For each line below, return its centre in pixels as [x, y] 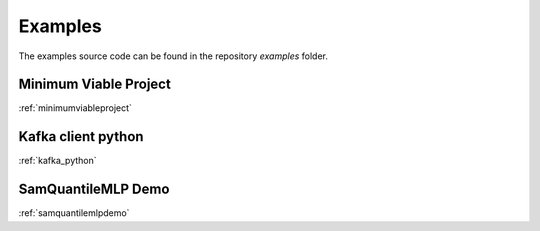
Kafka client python [81, 136]
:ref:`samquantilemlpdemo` [74, 213]
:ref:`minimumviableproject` [75, 108]
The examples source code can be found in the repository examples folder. [173, 56]
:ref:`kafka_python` [57, 161]
